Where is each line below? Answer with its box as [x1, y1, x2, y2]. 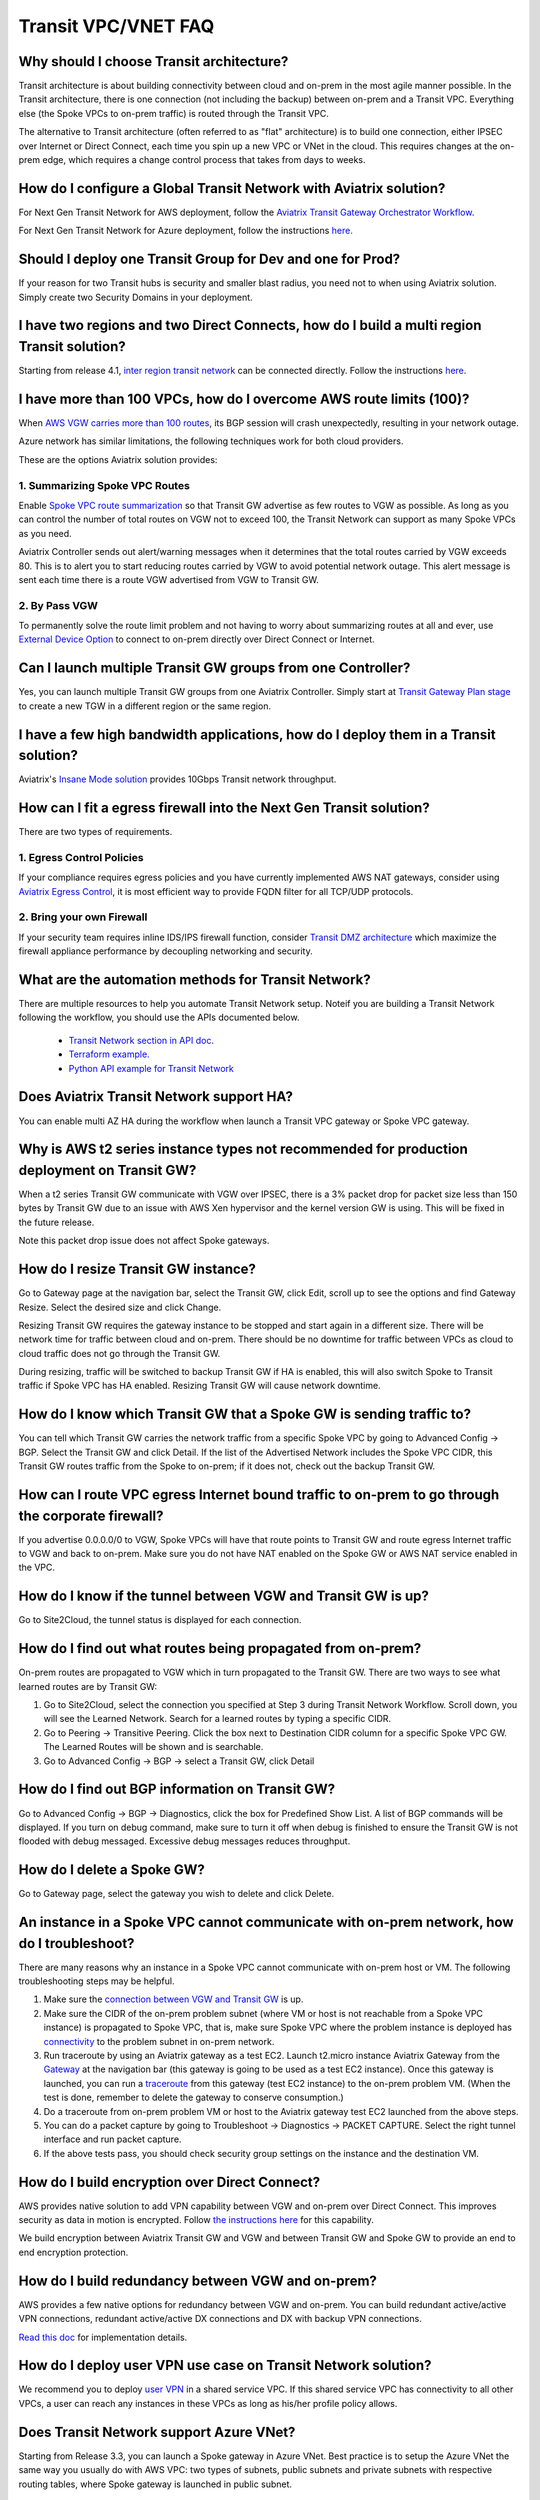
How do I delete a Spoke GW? [18, 1861, 205, 1879]
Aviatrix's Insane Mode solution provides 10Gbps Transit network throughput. [18, 773, 337, 785]
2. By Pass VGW [18, 598, 99, 612]
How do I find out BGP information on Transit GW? [18, 1781, 336, 1798]
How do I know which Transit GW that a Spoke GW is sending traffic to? [18, 1406, 472, 1423]
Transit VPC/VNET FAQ [18, 15, 215, 37]
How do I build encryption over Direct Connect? [18, 2173, 321, 2190]
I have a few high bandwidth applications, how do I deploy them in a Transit [18, 726, 496, 743]
